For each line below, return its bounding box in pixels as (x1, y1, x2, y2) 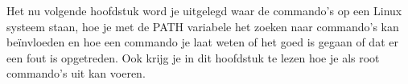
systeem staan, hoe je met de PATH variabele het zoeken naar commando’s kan (6, 18, 399, 34)
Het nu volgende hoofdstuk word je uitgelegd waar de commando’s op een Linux (6, 2, 402, 18)
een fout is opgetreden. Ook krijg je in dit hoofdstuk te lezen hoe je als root (6, 49, 380, 66)
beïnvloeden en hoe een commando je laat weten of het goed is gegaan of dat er (6, 34, 398, 50)
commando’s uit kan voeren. (6, 65, 146, 82)
